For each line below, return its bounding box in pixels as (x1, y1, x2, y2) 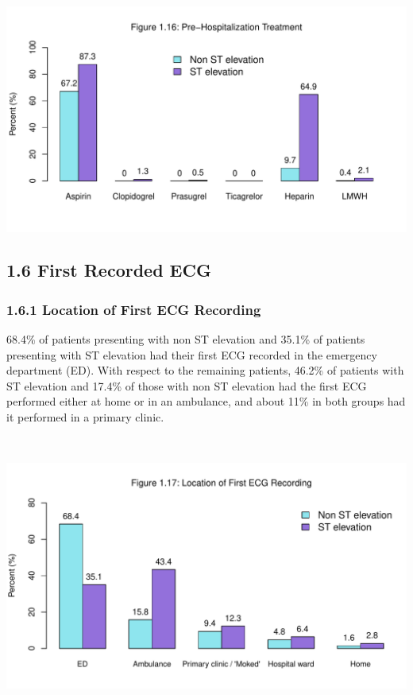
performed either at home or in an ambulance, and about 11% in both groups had (6, 393, 406, 410)
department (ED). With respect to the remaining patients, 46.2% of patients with (6, 362, 404, 379)
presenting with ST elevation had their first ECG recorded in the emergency (6, 346, 377, 363)
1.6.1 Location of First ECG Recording (6, 299, 261, 319)
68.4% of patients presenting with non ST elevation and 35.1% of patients (6, 331, 365, 347)
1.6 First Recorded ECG (6, 258, 211, 282)
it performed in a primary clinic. (6, 409, 164, 425)
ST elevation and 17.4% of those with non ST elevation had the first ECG (6, 377, 367, 394)
